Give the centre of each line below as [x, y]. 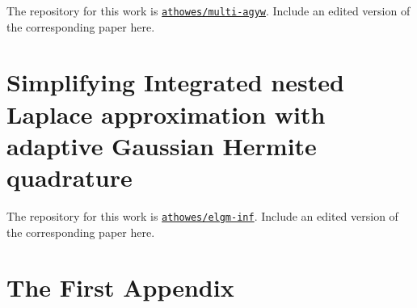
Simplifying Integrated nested [175, 82]
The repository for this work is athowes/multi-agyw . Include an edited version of [208, 11]
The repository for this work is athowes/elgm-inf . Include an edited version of [202, 215]
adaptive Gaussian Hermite [162, 145]
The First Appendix [120, 287]
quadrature [69, 177]
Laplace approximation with [166, 114]
